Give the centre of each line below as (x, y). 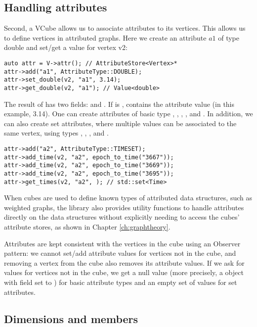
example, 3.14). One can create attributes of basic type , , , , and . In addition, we (128, 114)
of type (229, 37)
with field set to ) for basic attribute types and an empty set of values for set (121, 282)
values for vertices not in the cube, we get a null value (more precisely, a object (124, 272)
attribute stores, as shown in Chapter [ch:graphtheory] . (87, 227)
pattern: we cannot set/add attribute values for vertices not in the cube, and (120, 253)
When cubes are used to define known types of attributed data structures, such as (128, 198)
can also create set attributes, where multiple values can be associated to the (120, 123)
